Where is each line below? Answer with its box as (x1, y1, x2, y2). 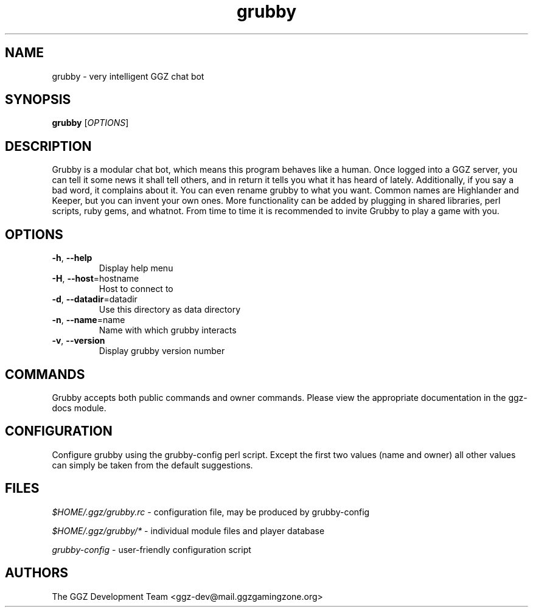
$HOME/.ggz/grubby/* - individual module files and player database (52, 525, 325, 536)
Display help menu (99, 263, 173, 274)
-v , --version (52, 335, 105, 346)
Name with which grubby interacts (99, 325, 237, 336)
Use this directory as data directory (99, 304, 240, 315)
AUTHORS (5, 565, 69, 581)
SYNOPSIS (5, 92, 71, 108)
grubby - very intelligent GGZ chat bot (52, 71, 204, 82)
